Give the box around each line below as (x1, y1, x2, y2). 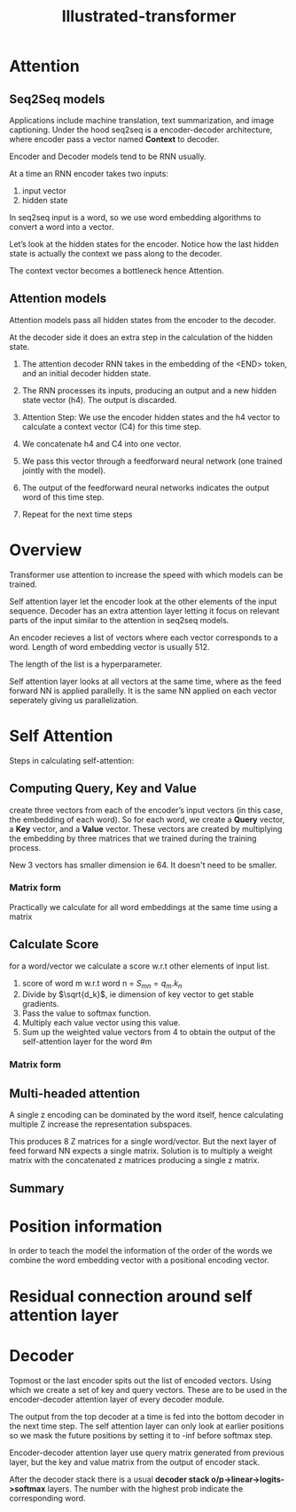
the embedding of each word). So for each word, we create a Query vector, (9, 814, 285, 825)
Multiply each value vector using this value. (21, 1017, 181, 1028)
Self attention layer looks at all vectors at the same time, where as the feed (9, 676, 282, 686)
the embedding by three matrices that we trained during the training (9, 833, 257, 843)
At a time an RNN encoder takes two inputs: (9, 169, 168, 178)
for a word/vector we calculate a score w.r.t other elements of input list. (9, 961, 270, 971)
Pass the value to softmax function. (21, 1008, 152, 1018)
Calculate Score (9, 937, 99, 952)
